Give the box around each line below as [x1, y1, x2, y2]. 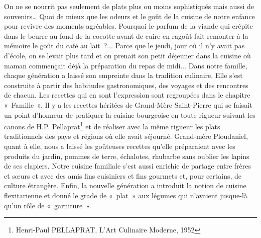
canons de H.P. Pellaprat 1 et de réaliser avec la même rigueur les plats [4, 120, 220, 131]
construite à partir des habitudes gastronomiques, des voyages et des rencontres [4, 80, 248, 90]
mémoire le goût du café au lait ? [4, 40, 107, 51]
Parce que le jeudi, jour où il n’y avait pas [115, 40, 245, 51]
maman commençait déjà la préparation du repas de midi [4, 60, 181, 70]
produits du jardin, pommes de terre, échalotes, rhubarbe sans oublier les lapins [4, 150, 249, 161]
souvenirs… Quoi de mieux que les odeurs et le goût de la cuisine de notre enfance [4, 11, 255, 21]
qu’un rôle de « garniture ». [4, 200, 91, 210]
